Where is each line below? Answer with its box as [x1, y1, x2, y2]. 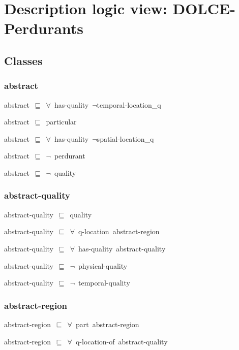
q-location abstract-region [78, 226, 160, 237]
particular [46, 116, 77, 127]
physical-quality [78, 260, 128, 271]
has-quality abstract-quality [78, 243, 166, 253]
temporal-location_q [97, 99, 161, 110]
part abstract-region [75, 319, 139, 329]
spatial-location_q [97, 133, 154, 144]
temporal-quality [78, 277, 130, 288]
